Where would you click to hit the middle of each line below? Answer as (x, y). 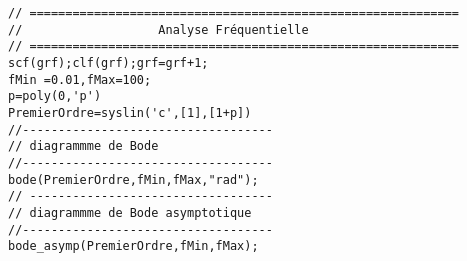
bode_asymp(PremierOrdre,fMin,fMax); (133, 246)
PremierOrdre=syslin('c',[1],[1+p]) (130, 112)
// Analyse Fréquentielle (158, 29)
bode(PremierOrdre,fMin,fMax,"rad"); (133, 179)
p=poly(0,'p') (55, 96)
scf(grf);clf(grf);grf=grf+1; (108, 62)
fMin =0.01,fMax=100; (80, 79)
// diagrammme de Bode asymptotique (130, 212)
